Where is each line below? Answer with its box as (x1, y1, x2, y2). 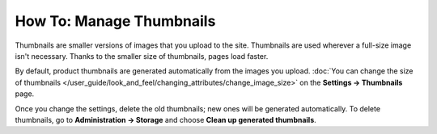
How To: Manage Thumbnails (15, 12, 216, 30)
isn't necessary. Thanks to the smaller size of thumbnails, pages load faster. (15, 51, 269, 61)
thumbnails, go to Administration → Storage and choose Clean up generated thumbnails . (15, 115, 317, 124)
